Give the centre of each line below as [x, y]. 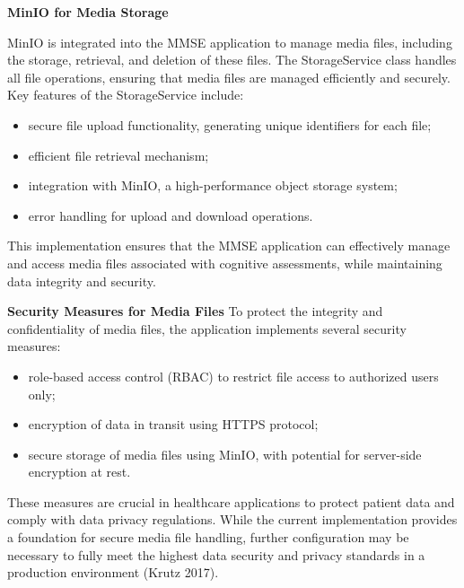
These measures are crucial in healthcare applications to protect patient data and [231, 501]
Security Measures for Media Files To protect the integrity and [195, 311]
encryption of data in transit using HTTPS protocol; [173, 424]
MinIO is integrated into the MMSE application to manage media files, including [230, 42]
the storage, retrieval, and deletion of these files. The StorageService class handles [232, 60]
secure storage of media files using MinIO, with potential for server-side [225, 454]
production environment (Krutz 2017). [113, 572]
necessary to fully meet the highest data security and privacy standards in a [216, 554]
